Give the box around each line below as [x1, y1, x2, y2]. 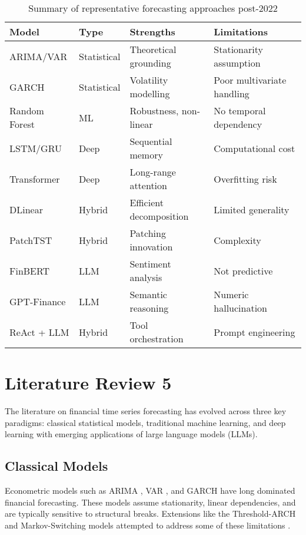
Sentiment [129, 257, 171, 270]
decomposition [129, 209, 189, 223]
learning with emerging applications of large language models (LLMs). [5, 428, 258, 440]
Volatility [129, 73, 168, 87]
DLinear [9, 202, 43, 216]
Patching [129, 226, 166, 240]
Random [9, 104, 44, 117]
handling [214, 87, 250, 100]
